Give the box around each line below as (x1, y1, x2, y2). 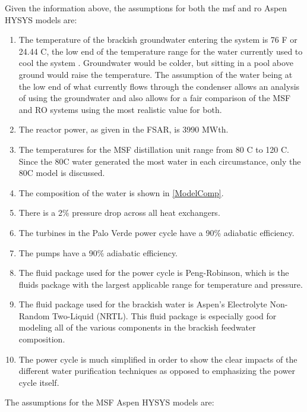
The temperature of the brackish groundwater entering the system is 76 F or (18, 33, 297, 46)
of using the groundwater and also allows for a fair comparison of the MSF (18, 92, 291, 104)
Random (18, 309, 50, 322)
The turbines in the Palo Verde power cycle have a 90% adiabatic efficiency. (18, 226, 295, 238)
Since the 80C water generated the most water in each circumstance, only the (18, 155, 301, 167)
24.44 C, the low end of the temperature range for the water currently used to (18, 45, 303, 57)
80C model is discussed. (18, 166, 105, 179)
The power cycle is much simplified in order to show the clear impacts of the (18, 353, 297, 365)
